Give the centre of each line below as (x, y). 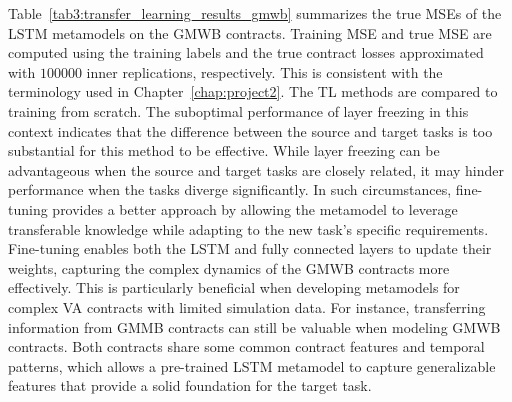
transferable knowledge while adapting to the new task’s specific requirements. (248, 228)
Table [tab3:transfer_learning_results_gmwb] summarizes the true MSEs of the (255, 13)
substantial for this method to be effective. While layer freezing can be (224, 150)
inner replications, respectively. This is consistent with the (264, 71)
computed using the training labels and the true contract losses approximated (246, 52)
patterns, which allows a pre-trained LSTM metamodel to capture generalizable (252, 365)
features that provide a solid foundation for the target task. (190, 385)
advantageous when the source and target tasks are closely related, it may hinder (256, 169)
